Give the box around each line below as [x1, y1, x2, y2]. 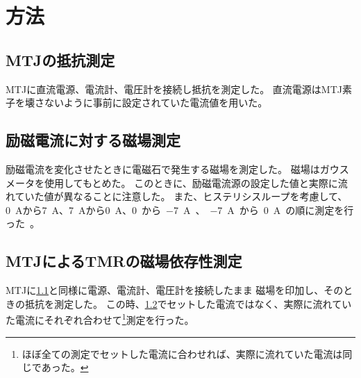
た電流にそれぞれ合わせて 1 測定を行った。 [6, 311, 194, 327]
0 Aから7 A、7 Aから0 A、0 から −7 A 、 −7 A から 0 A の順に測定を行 [6, 202, 354, 217]
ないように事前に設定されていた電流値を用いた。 [44, 95, 268, 110]
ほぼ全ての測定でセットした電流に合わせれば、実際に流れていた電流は [22, 346, 343, 361]
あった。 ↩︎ [41, 360, 89, 375]
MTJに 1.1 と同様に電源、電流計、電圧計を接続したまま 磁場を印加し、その [6, 283, 344, 297]
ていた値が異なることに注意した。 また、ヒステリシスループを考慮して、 [15, 189, 348, 204]
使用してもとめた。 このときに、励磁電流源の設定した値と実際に [44, 175, 338, 190]
